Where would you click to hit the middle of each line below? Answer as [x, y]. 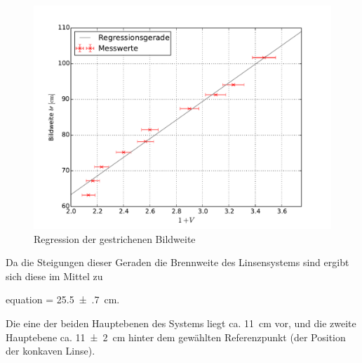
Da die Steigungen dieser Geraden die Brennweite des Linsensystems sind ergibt [177, 262]
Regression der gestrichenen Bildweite [115, 238]
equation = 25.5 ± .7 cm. [63, 299]
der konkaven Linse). [51, 351]
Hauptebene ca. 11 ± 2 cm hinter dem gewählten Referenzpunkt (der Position [176, 337]
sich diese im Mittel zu [54, 276]
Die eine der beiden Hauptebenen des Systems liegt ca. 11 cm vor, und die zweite [181, 323]
